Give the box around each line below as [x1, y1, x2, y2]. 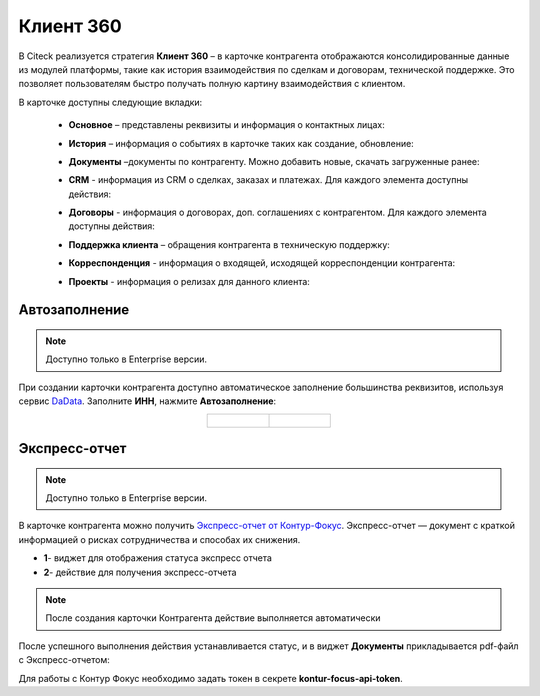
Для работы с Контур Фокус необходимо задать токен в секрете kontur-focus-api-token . [18, 672, 404, 684]
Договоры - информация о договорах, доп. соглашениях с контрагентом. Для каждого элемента [68, 206, 487, 219]
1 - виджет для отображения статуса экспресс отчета [43, 552, 272, 564]
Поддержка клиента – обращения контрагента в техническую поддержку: [68, 238, 390, 250]
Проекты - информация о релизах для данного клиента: [68, 275, 310, 287]
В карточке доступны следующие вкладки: [18, 96, 203, 108]
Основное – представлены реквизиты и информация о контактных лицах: [68, 119, 385, 131]
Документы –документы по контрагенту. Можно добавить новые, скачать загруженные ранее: [68, 155, 480, 167]
